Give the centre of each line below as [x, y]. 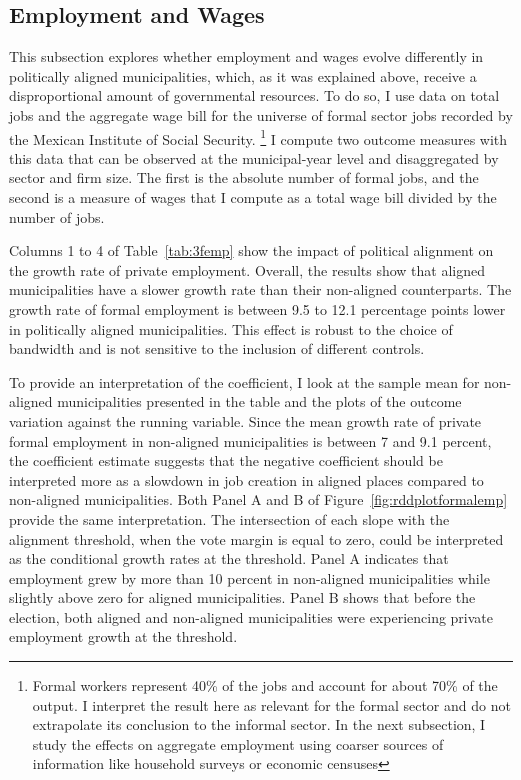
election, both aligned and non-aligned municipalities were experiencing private [251, 616]
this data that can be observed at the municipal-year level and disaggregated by [254, 157]
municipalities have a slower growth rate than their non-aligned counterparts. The [260, 289]
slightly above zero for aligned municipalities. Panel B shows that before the [242, 597]
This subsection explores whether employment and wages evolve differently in [246, 56]
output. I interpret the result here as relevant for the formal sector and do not [271, 704]
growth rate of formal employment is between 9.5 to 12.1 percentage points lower [257, 308]
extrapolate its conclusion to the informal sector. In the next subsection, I [259, 724]
